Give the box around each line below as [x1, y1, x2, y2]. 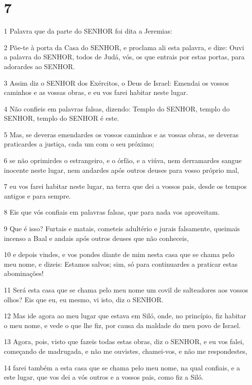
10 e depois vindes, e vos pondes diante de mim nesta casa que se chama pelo [4, 249, 234, 259]
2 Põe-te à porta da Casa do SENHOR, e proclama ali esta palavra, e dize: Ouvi [4, 42, 244, 52]
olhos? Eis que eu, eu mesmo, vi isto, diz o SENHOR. [4, 294, 163, 304]
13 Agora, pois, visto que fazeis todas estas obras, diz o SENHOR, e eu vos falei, [4, 336, 244, 347]
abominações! [4, 268, 44, 278]
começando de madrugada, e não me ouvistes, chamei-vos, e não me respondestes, [4, 346, 248, 356]
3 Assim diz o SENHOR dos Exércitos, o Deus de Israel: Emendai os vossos [4, 77, 229, 88]
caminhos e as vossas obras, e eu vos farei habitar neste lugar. [4, 87, 188, 97]
